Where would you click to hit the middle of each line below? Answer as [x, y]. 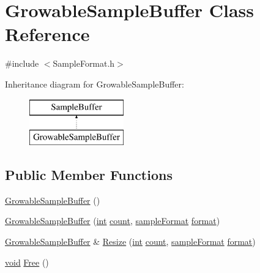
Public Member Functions [89, 175]
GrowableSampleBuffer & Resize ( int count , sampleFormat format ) [130, 241]
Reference [47, 34]
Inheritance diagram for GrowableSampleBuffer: [95, 84]
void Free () [27, 262]
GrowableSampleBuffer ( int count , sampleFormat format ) [113, 221]
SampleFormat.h [84, 63]
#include [22, 63]
